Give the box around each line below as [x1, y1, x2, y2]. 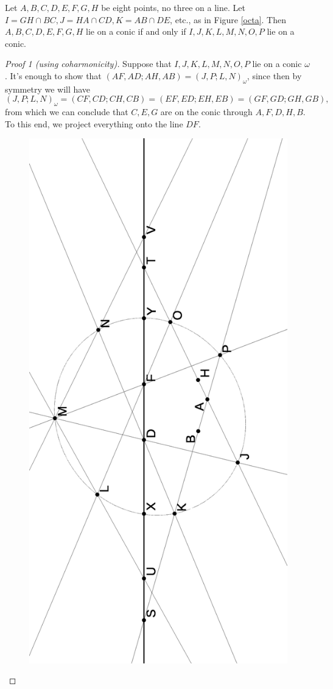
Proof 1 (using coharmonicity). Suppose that [5, 57, 172, 70]
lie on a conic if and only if [86, 25, 186, 38]
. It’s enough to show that [5, 69, 102, 82]
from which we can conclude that [5, 105, 128, 118]
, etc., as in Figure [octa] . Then [170, 13, 286, 26]
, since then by [247, 69, 302, 82]
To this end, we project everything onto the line [5, 117, 183, 130]
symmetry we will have [5, 82, 91, 95]
